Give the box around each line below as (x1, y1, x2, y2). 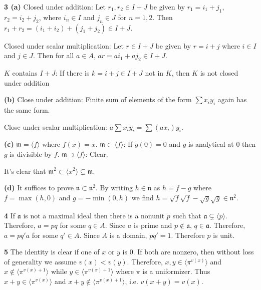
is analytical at (188, 139, 234, 149)
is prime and (133, 220, 172, 230)
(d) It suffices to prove (4, 182, 74, 193)
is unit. (213, 229, 235, 240)
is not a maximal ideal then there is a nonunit (23, 210, 165, 220)
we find (131, 192, 154, 202)
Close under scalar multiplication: (4, 121, 107, 132)
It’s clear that (4, 165, 46, 176)
